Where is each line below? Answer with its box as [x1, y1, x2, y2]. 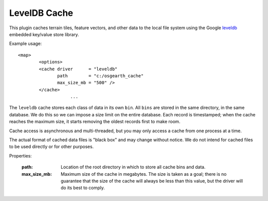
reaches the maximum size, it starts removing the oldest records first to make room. [9, 119, 181, 125]
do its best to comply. [61, 185, 105, 191]
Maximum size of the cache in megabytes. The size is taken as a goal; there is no [61, 171, 227, 177]
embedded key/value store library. [9, 31, 79, 37]
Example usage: [9, 41, 42, 47]
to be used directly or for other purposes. [9, 144, 94, 150]
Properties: [9, 152, 32, 158]
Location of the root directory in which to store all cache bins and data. [61, 164, 206, 170]
